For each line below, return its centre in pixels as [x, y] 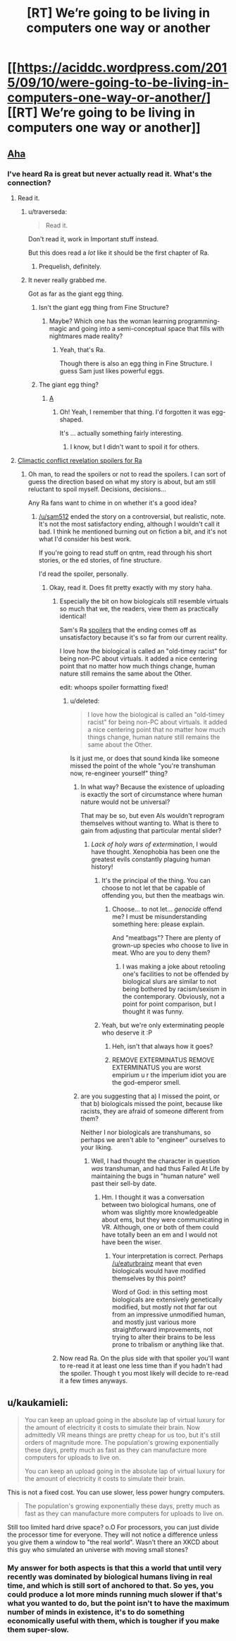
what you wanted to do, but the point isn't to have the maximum [118, 1603]
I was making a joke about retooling [174, 966]
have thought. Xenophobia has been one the [156, 851]
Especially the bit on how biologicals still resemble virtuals [144, 601]
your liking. [97, 1147]
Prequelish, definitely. [70, 266]
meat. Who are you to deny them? [161, 952]
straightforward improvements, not [162, 1329]
